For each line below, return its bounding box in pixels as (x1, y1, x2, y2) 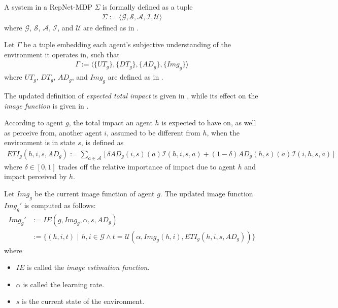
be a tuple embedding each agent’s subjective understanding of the (23, 39, 231, 50)
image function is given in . (4, 100, 89, 111)
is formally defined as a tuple (103, 2, 193, 12)
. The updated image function (160, 188, 253, 199)
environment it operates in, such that (4, 49, 120, 59)
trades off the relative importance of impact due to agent (58, 161, 235, 172)
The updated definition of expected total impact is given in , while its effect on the (4, 90, 258, 101)
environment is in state (4, 137, 76, 148)
